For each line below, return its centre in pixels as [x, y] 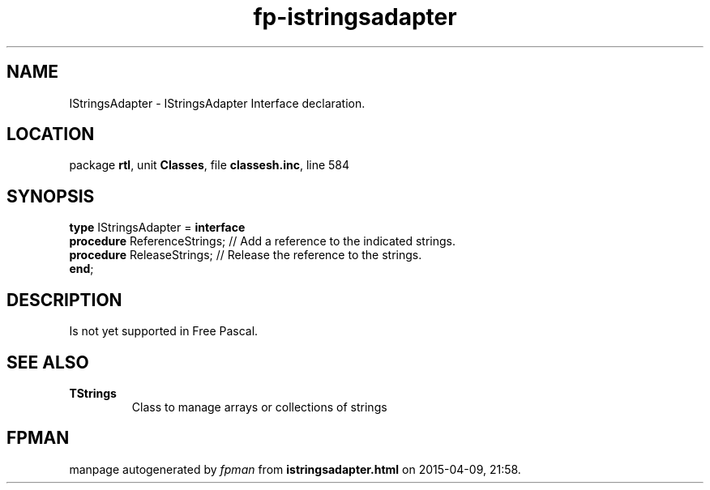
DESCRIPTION [64, 300]
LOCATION [51, 134]
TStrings [93, 393]
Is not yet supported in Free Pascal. [164, 331]
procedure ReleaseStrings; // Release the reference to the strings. [246, 255]
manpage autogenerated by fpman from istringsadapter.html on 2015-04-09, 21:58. [295, 469]
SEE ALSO [48, 362]
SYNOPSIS [51, 196]
